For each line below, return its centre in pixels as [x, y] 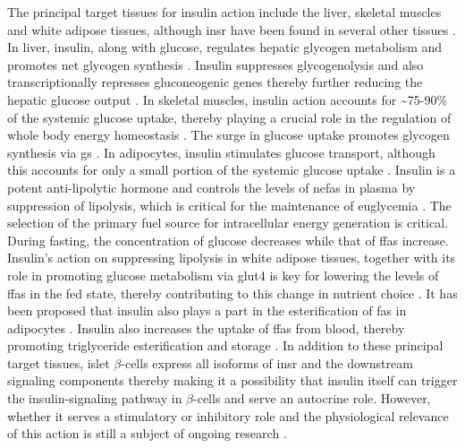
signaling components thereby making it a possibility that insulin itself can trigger [232, 380]
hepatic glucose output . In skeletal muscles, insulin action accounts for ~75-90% [228, 99]
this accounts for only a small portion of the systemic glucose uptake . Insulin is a [232, 170]
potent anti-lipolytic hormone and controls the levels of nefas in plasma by [211, 187]
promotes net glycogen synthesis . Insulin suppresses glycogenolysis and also [216, 64]
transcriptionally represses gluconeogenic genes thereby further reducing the [215, 82]
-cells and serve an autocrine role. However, [312, 398]
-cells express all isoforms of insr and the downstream [267, 362]
